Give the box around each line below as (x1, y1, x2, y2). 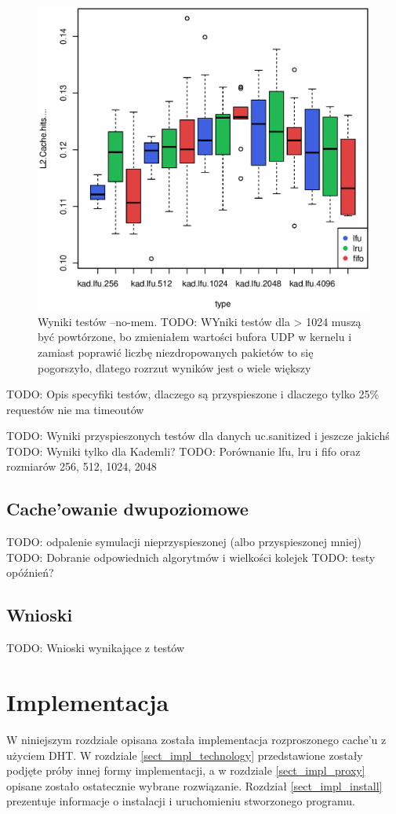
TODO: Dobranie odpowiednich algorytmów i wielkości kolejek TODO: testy (6, 548, 376, 565)
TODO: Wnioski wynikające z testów (6, 640, 185, 656)
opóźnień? (6, 564, 54, 581)
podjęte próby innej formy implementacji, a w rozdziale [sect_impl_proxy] (6, 762, 365, 779)
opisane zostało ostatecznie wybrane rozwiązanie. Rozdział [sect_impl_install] (6, 777, 383, 794)
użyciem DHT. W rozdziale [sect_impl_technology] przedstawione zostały (6, 746, 363, 763)
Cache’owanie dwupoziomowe (6, 497, 249, 521)
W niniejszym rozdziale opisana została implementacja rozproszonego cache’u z (6, 731, 387, 747)
